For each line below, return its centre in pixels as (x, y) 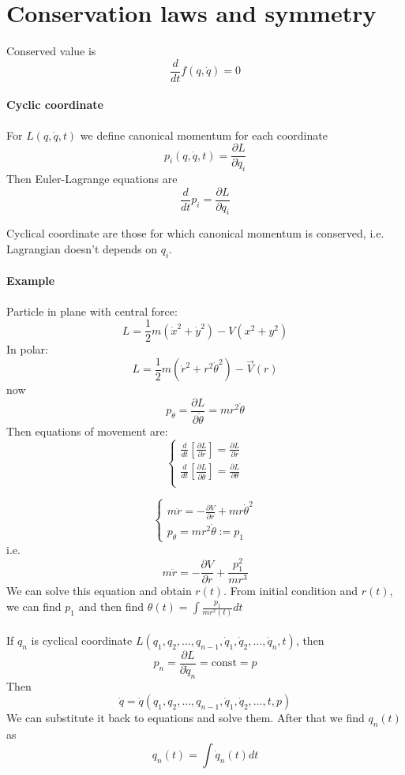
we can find (34, 607)
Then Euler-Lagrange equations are (92, 179)
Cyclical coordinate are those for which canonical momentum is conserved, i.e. (195, 233)
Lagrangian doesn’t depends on (82, 249)
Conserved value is (51, 51)
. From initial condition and (291, 591)
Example (31, 281)
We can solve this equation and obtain (99, 591)
